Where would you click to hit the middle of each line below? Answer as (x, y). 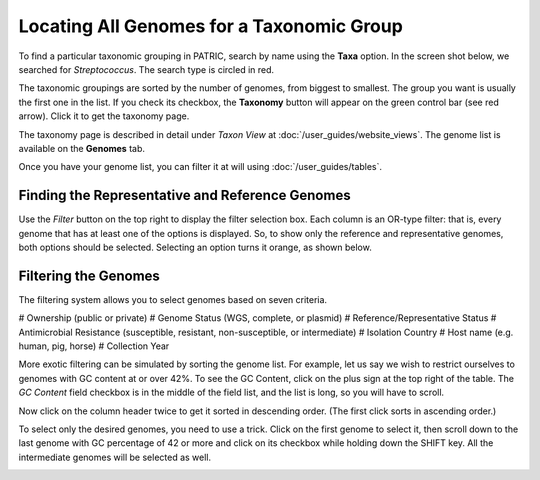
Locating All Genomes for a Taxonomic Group (211, 26)
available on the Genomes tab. (81, 148)
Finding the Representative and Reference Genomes (184, 195)
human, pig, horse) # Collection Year (94, 346)
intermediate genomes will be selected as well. (115, 457)
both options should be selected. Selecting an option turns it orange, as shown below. (195, 247)
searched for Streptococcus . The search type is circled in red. (146, 69)
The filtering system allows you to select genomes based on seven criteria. (173, 299)
